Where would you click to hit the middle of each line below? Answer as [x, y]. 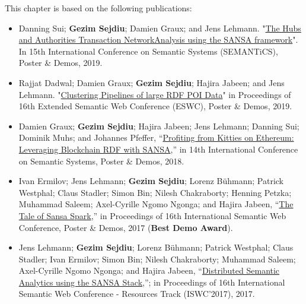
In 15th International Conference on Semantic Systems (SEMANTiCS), [148, 51]
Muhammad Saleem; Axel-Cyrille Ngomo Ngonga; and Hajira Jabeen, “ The [156, 204]
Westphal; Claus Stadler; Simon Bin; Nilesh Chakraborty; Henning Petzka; [155, 192]
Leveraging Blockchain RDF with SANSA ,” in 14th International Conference [158, 149]
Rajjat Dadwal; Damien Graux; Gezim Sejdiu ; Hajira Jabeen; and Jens [152, 82]
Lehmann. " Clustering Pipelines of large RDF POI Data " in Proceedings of [155, 94]
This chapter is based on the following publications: [98, 8]
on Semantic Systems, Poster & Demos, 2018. [101, 161]
